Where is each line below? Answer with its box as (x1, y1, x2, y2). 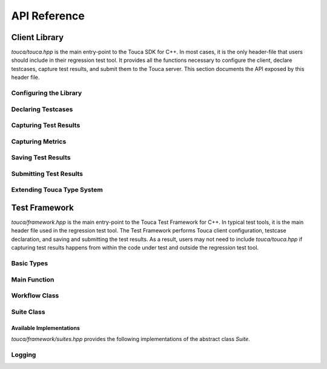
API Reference (11, 9, 85, 22)
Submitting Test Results (11, 169, 83, 178)
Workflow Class (11, 291, 59, 300)
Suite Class (11, 307, 45, 316)
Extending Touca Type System (11, 186, 103, 194)
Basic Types (11, 259, 48, 268)
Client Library (11, 32, 64, 42)
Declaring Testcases (11, 105, 73, 113)
